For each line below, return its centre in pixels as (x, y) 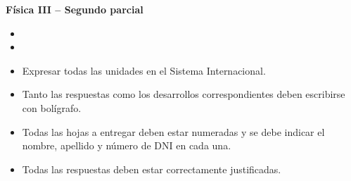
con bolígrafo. (52, 107)
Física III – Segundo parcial (75, 9)
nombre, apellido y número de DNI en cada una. (127, 145)
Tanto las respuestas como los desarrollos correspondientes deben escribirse (184, 94)
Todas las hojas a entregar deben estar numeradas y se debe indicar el (173, 131)
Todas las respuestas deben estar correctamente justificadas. (152, 169)
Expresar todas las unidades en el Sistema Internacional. (144, 70)
